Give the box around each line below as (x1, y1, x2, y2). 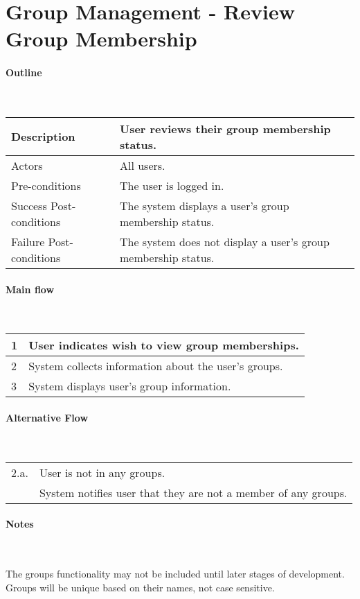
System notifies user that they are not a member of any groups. (39, 484, 348, 501)
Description (11, 128, 75, 145)
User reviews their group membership (119, 120, 331, 137)
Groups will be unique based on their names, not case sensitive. (6, 580, 275, 594)
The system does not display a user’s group (119, 233, 330, 250)
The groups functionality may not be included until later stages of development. (6, 566, 345, 581)
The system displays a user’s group (119, 197, 289, 214)
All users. (119, 157, 165, 173)
